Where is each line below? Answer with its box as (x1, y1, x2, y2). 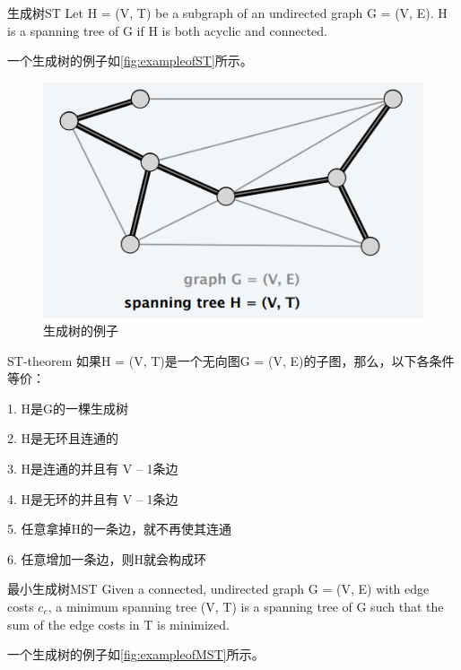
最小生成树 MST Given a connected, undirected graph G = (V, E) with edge (7, 579, 430, 598)
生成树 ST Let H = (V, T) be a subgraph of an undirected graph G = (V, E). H (7, 4, 448, 22)
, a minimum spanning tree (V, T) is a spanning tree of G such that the (48, 597, 444, 616)
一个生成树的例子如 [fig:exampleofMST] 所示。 (7, 645, 265, 664)
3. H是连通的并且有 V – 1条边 (7, 459, 178, 478)
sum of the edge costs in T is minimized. (7, 614, 230, 633)
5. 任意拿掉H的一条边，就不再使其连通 (7, 519, 232, 538)
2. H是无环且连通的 (7, 429, 119, 448)
